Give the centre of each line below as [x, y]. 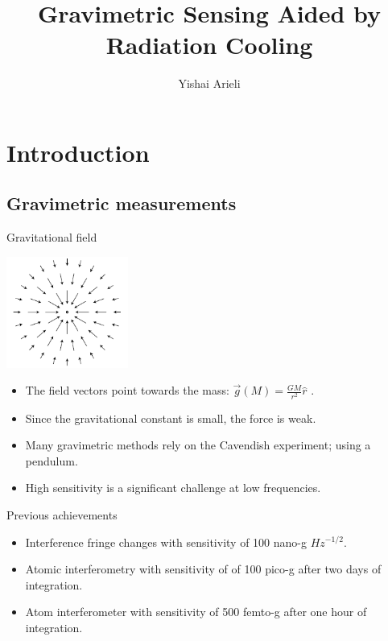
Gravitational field [52, 237]
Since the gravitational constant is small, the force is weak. [171, 418]
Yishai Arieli [209, 83]
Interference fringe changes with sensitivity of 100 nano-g [166, 542]
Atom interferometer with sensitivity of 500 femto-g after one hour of [196, 612]
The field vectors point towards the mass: [127, 390]
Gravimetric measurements [122, 203]
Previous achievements [62, 514]
